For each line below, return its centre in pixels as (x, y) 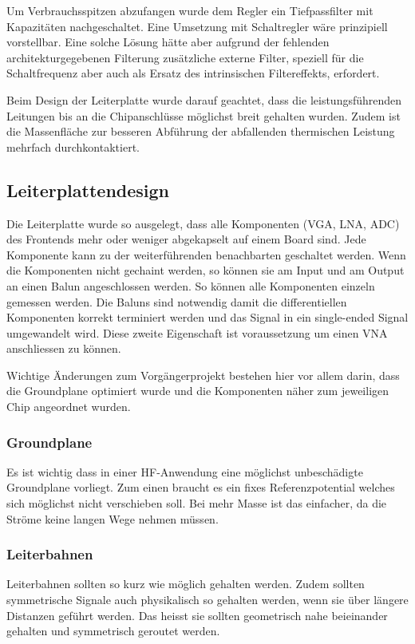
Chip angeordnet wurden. (69, 407)
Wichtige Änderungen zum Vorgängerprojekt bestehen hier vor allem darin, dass (203, 375)
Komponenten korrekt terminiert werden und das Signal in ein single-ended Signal (207, 317)
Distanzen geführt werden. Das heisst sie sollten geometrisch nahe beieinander (197, 615)
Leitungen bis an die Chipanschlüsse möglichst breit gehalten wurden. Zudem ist (204, 115)
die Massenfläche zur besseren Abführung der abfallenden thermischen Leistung (201, 131)
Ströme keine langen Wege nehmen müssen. (113, 518)
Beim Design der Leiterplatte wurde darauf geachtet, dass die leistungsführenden (204, 99)
